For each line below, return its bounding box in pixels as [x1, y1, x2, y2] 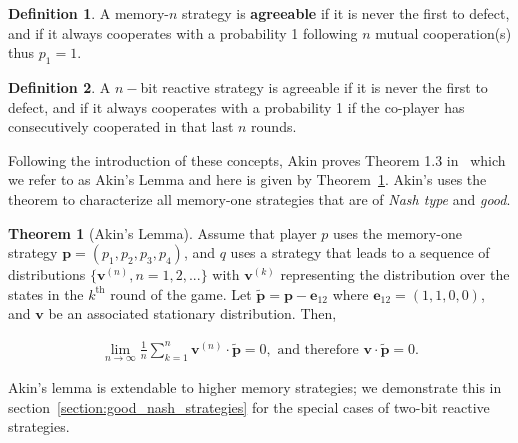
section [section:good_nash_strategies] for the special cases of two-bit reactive [8, 396, 490, 417]
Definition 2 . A [8, 76, 111, 97]
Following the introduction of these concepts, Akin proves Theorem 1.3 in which [8, 149, 506, 170]
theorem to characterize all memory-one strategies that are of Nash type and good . [8, 188, 511, 209]
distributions [8, 264, 86, 285]
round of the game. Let [110, 283, 252, 304]
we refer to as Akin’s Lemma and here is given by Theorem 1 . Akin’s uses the [8, 169, 487, 190]
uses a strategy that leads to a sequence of [230, 242, 490, 263]
